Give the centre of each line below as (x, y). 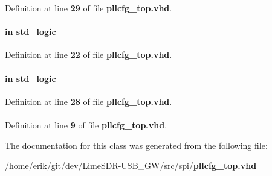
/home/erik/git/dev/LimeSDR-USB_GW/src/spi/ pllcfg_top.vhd (131, 165)
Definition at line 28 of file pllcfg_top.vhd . (89, 101)
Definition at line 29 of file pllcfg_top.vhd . (89, 8)
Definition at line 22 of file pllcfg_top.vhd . (89, 55)
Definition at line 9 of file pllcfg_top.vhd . (86, 124)
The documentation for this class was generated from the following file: (136, 145)
